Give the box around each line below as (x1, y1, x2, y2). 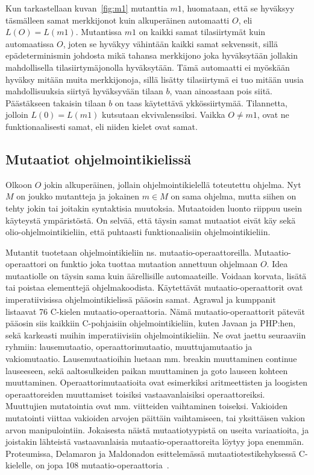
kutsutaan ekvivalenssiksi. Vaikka (102, 108, 225, 121)
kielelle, (5, 459, 33, 471)
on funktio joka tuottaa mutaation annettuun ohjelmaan (49, 257, 258, 270)
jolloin (5, 108, 28, 121)
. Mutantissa (75, 25, 122, 38)
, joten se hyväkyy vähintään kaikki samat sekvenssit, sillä (63, 37, 278, 50)
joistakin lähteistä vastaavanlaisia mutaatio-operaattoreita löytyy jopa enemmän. (5, 435, 304, 448)
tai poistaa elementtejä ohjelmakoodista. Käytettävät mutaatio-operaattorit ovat (5, 281, 303, 294)
